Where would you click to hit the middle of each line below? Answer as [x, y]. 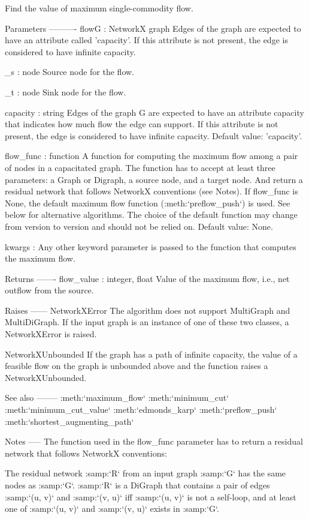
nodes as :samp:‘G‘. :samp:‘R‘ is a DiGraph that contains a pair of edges [137, 485]
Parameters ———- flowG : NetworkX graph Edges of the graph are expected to [153, 28]
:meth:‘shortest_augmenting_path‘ [69, 421]
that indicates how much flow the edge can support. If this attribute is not [142, 124]
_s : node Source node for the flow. [69, 72]
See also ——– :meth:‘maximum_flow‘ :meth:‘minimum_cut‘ [117, 397]
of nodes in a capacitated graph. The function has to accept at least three [140, 167]
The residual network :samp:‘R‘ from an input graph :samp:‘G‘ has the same [146, 473]
